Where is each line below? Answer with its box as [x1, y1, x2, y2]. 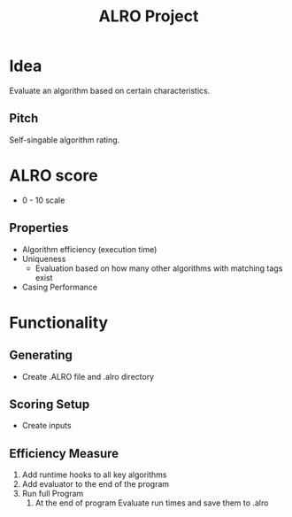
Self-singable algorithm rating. [9, 135, 120, 145]
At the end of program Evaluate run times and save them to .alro [35, 498, 269, 508]
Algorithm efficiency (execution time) [21, 243, 158, 254]
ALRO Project [98, 6, 199, 27]
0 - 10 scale [21, 195, 65, 205]
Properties [9, 220, 69, 235]
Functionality [9, 313, 109, 333]
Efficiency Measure [9, 445, 119, 461]
